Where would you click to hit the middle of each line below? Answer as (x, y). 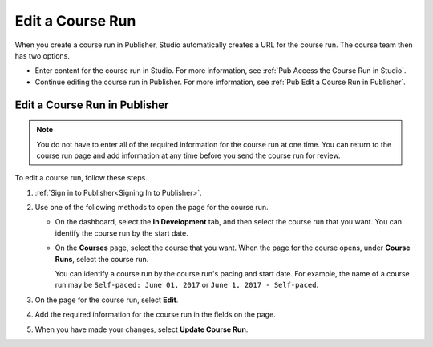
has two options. (42, 55)
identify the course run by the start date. (121, 233)
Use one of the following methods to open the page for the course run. (152, 208)
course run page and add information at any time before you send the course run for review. (188, 155)
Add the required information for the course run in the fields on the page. (155, 315)
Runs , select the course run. (102, 259)
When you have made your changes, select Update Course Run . (142, 329)
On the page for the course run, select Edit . (107, 300)
